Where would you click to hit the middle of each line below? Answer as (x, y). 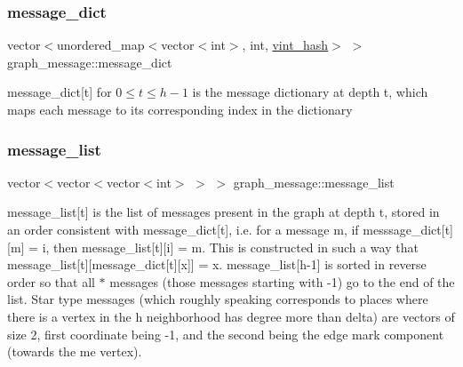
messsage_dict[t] (408, 229)
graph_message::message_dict (90, 62)
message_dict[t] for (60, 92)
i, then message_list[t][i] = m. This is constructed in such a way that (230, 247)
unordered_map (101, 45)
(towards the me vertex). (75, 351)
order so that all (51, 281)
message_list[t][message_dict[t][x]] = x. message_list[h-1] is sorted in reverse (217, 264)
